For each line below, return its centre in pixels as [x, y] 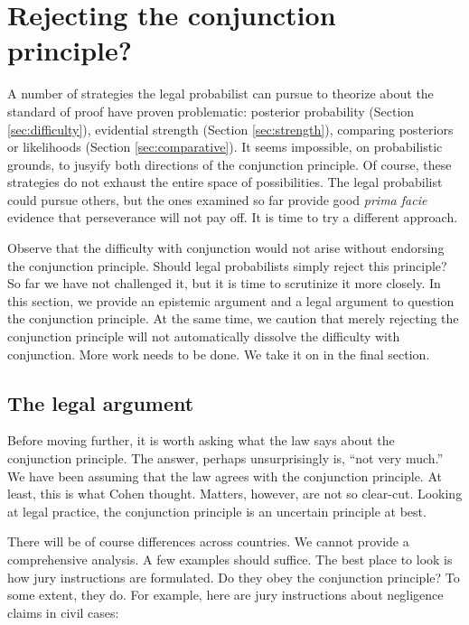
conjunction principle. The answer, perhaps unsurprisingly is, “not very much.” [225, 458]
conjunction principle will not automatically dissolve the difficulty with [204, 336]
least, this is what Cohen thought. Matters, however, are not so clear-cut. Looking [235, 494]
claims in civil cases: [63, 612]
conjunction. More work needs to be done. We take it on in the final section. [219, 354]
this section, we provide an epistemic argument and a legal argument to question [231, 300]
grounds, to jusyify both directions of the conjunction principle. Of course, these [230, 164]
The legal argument [101, 402]
